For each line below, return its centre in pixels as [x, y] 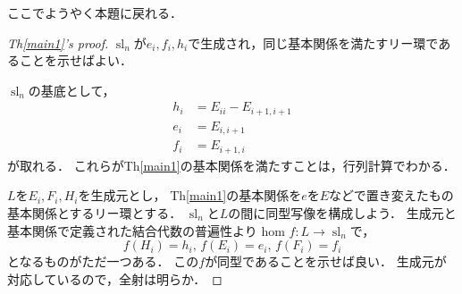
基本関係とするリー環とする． [95, 213]
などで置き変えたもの [391, 195]
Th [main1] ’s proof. [58, 42]
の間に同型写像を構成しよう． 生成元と [342, 213]
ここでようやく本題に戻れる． [95, 13]
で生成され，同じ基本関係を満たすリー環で [313, 42]
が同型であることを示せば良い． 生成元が [326, 261]
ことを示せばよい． [76, 60]
